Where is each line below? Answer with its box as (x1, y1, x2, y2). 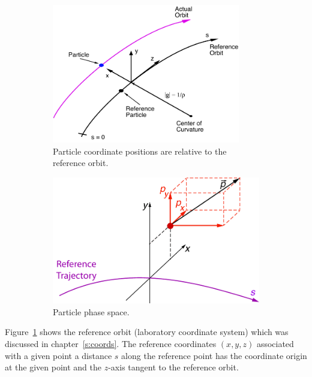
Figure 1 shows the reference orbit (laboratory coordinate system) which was (5, 325, 289, 338)
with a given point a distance (5, 349, 112, 361)
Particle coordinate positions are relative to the (53, 144, 227, 157)
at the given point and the (5, 361, 102, 373)
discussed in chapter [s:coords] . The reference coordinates (5, 337, 217, 349)
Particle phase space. (53, 305, 130, 318)
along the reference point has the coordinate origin (121, 349, 307, 361)
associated (256, 337, 294, 349)
